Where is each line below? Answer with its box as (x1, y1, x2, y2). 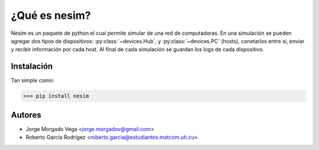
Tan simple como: (11, 77, 54, 84)
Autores (11, 110, 41, 120)
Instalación (11, 61, 53, 71)
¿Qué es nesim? (11, 9, 91, 22)
